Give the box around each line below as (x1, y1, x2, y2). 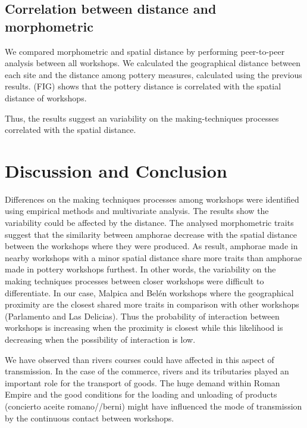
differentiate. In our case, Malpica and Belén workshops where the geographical (5, 286, 294, 299)
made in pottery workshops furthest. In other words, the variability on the (5, 263, 276, 275)
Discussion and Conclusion (5, 158, 227, 182)
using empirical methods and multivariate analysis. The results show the (5, 204, 269, 217)
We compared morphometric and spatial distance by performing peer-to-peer (5, 45, 285, 57)
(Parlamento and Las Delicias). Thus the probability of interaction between (5, 309, 280, 322)
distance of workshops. (5, 91, 87, 104)
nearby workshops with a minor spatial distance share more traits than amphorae (5, 251, 302, 263)
